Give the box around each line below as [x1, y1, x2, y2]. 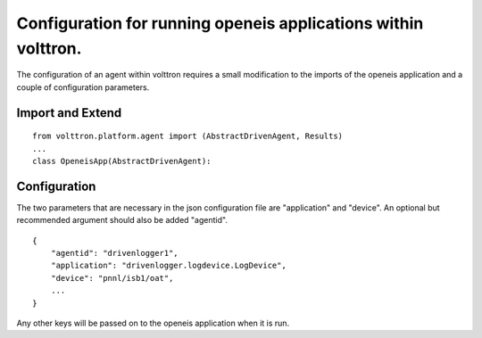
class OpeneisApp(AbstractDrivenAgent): [32, 156, 212, 166]
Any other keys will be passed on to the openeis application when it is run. [16, 317, 290, 328]
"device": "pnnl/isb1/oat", [50, 273, 174, 283]
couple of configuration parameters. [16, 81, 150, 93]
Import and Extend [16, 105, 122, 120]
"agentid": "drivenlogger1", [50, 248, 179, 258]
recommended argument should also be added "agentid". [16, 215, 228, 226]
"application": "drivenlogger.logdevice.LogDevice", [50, 260, 287, 271]
